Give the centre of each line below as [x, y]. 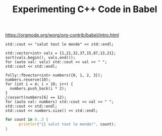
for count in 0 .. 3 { [27, 120]
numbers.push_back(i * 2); [38, 89]
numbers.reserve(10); [28, 80]
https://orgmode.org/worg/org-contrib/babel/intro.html [62, 35]
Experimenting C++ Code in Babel [85, 9]
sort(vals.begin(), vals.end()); [40, 58]
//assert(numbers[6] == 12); [36, 98]
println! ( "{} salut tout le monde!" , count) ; [67, 124]
